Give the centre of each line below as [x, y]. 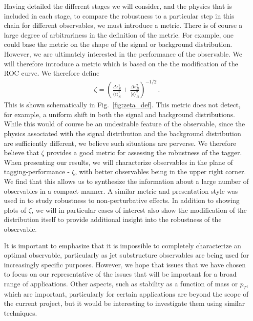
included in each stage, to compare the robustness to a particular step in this [119, 15]
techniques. [21, 312]
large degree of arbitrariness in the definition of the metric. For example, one [119, 34]
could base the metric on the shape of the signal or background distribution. [118, 44]
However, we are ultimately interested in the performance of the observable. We [123, 53]
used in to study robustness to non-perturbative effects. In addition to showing [122, 200]
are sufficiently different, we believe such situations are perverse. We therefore [120, 143]
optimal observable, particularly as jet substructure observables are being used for [126, 255]
